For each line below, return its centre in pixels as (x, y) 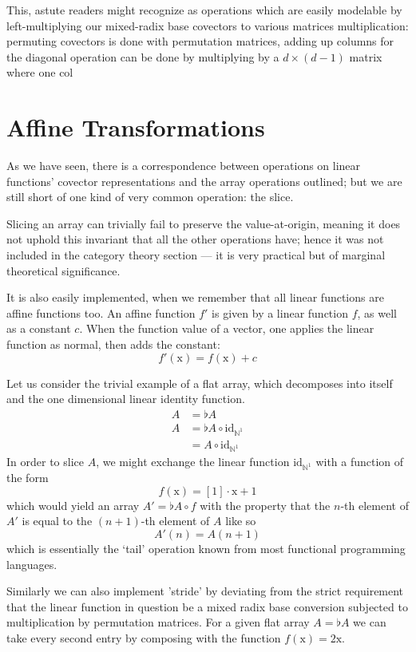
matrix (366, 56)
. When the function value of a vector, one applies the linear (227, 328)
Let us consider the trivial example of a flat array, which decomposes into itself (200, 383)
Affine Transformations (136, 127)
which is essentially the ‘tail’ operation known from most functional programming (206, 548)
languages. (32, 564)
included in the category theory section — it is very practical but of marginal (196, 255)
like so (241, 521)
